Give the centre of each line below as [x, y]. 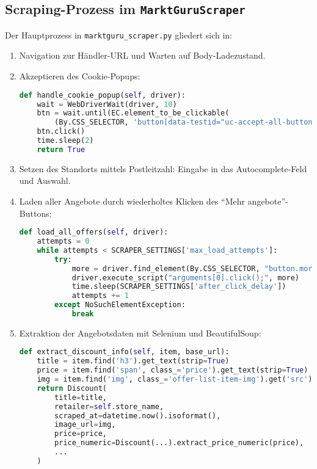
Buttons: [35, 213]
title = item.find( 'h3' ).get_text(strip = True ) [133, 361]
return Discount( [72, 388]
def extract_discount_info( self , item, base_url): [124, 352]
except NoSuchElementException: [120, 305]
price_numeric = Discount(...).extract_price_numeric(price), [179, 443]
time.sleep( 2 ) [65, 140]
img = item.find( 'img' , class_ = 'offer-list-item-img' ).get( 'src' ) [175, 380]
